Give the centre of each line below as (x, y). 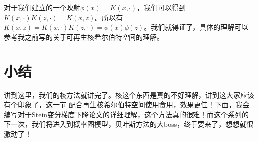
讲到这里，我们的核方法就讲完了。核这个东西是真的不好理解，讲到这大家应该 (129, 95)
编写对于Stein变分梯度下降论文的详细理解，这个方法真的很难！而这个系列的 (127, 114)
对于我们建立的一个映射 (42, 7)
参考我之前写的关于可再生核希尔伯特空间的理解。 (84, 36)
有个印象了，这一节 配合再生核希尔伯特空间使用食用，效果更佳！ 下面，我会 (127, 105)
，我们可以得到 (161, 7)
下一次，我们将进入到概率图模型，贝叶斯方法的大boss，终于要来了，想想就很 (129, 124)
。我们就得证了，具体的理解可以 (196, 27)
